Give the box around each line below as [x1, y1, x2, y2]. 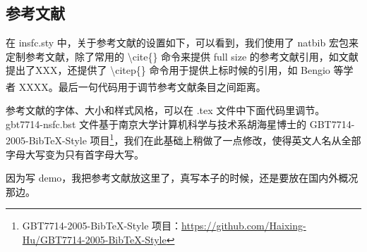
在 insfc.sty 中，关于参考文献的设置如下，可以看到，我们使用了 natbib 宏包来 [6, 35, 359, 50]
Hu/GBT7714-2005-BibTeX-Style [22, 232, 167, 247]
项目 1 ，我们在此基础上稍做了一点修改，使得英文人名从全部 [90, 131, 361, 148]
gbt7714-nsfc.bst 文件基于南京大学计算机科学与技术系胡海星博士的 [6, 116, 306, 131]
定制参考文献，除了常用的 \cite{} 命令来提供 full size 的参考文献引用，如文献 [6, 49, 359, 63]
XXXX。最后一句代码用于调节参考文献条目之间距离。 [18, 79, 266, 94]
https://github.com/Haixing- [181, 218, 306, 233]
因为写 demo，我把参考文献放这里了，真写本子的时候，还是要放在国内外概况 [6, 170, 359, 185]
